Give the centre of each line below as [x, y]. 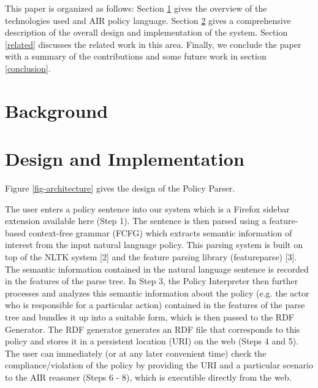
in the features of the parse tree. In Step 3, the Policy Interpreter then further [152, 281]
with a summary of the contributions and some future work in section [136, 56]
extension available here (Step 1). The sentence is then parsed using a [136, 221]
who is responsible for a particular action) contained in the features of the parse [155, 305]
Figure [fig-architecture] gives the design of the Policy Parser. [120, 188]
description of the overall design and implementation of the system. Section [146, 32]
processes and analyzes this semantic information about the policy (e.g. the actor [157, 293]
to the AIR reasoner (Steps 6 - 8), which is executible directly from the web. [148, 377]
